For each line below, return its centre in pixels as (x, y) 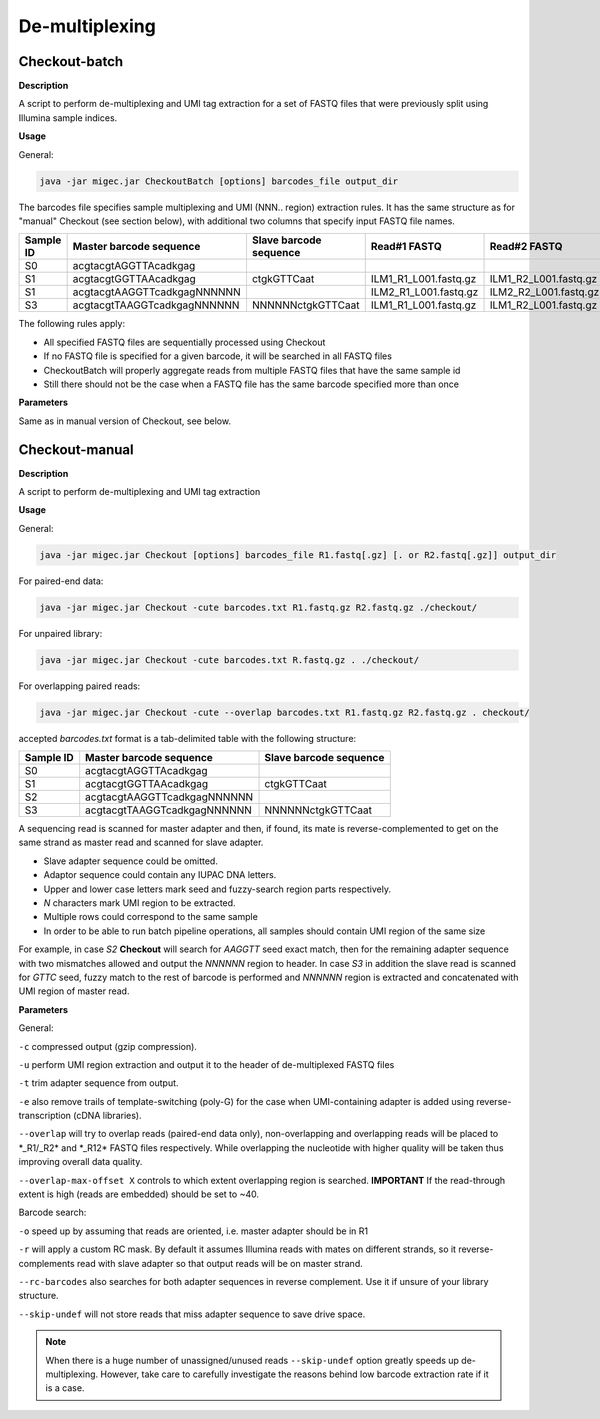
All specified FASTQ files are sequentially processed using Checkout (184, 342)
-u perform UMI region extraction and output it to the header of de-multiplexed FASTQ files (206, 1064)
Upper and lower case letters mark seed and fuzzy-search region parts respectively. (217, 889)
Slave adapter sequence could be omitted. (131, 861)
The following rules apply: (71, 324)
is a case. (65, 1388)
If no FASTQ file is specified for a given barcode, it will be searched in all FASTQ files (217, 356)
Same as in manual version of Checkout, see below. (125, 421)
